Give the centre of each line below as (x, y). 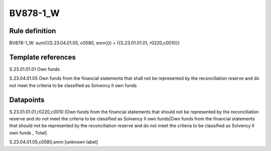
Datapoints (27, 100)
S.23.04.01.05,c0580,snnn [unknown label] (53, 142)
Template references (43, 57)
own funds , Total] (28, 132)
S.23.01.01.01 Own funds (35, 69)
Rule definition (33, 31)
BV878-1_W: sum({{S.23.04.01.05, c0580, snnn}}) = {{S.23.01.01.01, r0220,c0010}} (95, 43)
